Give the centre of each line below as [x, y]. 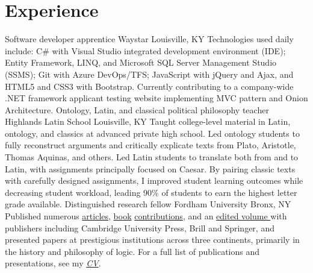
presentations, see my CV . [53, 263]
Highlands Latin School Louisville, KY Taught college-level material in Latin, [148, 121]
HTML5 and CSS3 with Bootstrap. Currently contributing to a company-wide [149, 86]
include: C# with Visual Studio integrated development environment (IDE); [145, 50]
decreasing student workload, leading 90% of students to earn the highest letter [151, 192]
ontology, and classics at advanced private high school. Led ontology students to [152, 133]
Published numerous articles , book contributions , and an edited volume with [146, 216]
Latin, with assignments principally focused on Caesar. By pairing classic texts [150, 168]
